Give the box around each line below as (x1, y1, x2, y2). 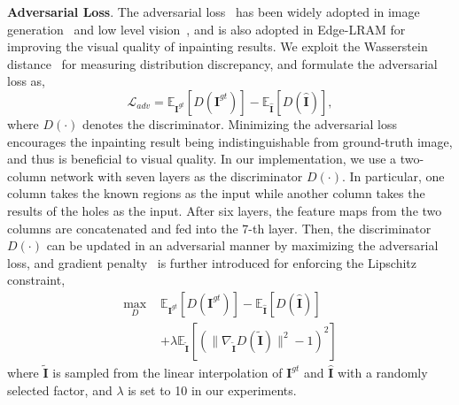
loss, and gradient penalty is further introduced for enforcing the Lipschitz (7, 253, 417, 271)
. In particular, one (341, 166, 445, 185)
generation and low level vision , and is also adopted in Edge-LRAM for (7, 19, 406, 38)
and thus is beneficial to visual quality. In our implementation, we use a (7, 149, 397, 168)
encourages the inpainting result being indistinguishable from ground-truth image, (7, 132, 453, 150)
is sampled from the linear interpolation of (52, 363, 283, 382)
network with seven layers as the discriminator (50, 166, 303, 185)
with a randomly (338, 363, 428, 382)
